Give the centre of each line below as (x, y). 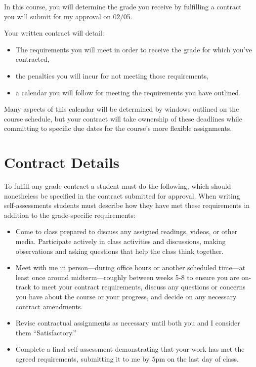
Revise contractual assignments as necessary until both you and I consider (128, 323)
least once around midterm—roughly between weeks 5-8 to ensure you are (128, 277)
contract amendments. (49, 306)
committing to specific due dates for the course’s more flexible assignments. (118, 128)
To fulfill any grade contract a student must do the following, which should (118, 186)
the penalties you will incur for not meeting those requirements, (112, 75)
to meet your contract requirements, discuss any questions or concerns (139, 287)
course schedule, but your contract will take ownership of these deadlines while (123, 118)
